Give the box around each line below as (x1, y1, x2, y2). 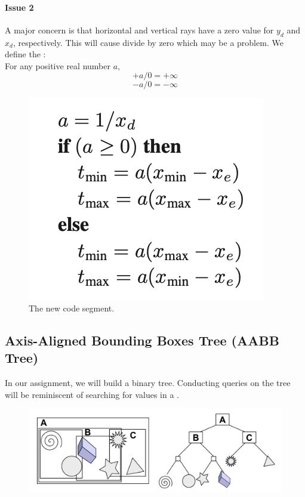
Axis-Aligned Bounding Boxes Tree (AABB (5, 331, 279, 349)
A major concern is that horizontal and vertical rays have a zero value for (5, 23, 274, 36)
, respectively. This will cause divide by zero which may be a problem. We (13, 36, 284, 48)
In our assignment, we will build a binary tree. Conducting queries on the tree (5, 376, 291, 389)
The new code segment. (29, 301, 115, 314)
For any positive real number (5, 59, 110, 72)
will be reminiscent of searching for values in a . (5, 388, 179, 400)
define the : (5, 48, 46, 60)
